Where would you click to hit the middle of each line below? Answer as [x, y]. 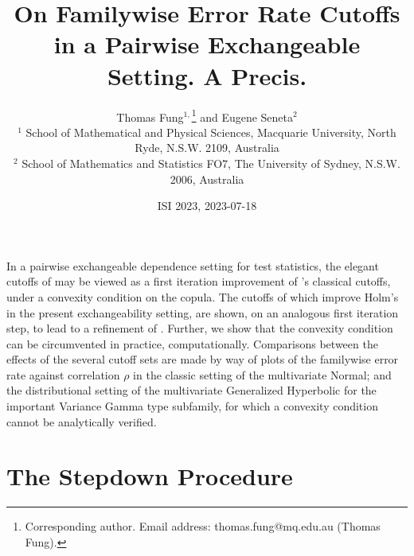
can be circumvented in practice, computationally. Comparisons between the [192, 343]
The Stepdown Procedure [150, 476]
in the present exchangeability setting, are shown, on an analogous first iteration [203, 312]
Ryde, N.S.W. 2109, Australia [207, 148]
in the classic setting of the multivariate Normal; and [262, 374]
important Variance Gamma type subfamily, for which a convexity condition [192, 406]
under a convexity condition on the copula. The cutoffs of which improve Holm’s [203, 296]
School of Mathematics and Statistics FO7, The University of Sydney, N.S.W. [211, 163]
